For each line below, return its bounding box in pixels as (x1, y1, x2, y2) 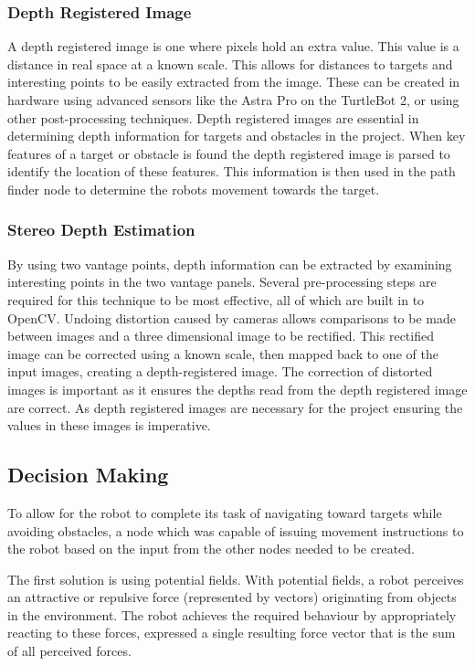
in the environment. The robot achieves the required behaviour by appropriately (7, 605, 457, 624)
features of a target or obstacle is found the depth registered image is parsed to (7, 143, 450, 163)
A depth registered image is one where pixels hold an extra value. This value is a (7, 37, 459, 56)
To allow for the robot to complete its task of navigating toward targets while (7, 502, 442, 522)
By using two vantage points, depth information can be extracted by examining (7, 254, 452, 273)
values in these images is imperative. (7, 416, 211, 435)
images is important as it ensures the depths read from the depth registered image (7, 379, 468, 398)
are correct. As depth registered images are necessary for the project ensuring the (7, 397, 463, 417)
